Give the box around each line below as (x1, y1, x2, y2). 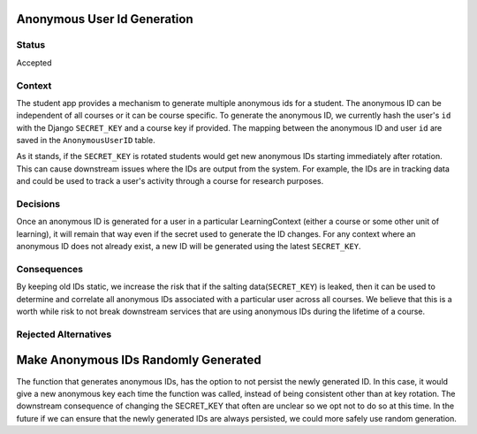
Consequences (16, 263, 84, 275)
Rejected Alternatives (16, 328, 112, 340)
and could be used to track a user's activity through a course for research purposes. (16, 176, 324, 187)
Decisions (16, 198, 61, 210)
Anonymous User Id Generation (16, 11, 193, 27)
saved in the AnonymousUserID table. (16, 135, 155, 146)
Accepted (16, 57, 52, 68)
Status (16, 39, 46, 51)
